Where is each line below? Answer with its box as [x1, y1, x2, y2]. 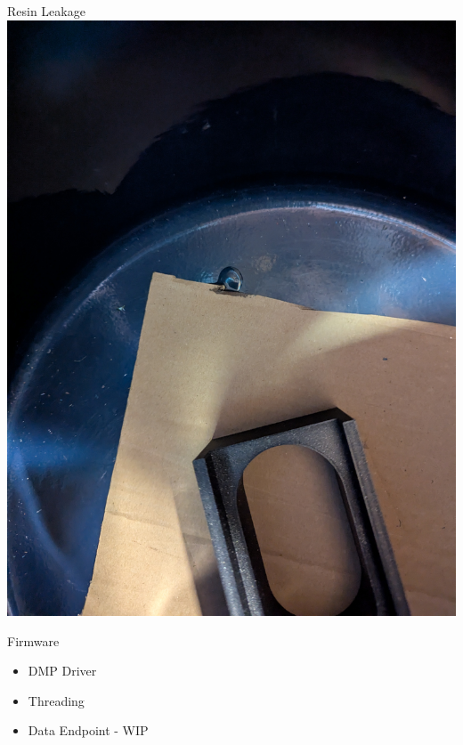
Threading [28, 691, 85, 709]
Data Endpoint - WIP [28, 721, 149, 740]
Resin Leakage [7, 2, 85, 20]
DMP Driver [28, 661, 97, 680]
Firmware [7, 631, 60, 650]
